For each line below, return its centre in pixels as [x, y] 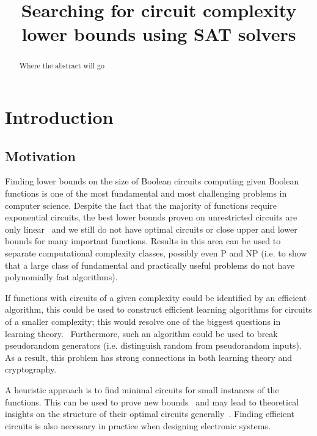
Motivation [40, 155]
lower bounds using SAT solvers [159, 34]
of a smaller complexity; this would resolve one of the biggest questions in [143, 321]
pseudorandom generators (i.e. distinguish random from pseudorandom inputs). [153, 345]
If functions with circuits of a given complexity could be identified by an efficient [156, 297]
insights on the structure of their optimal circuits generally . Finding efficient [150, 414]
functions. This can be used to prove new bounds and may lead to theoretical [152, 401]
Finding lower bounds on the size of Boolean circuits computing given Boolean [152, 181]
